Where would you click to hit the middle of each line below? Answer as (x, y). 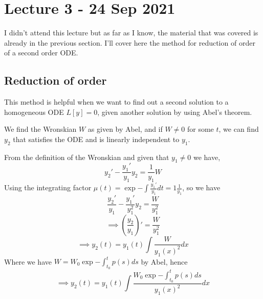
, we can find (239, 129)
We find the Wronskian (40, 129)
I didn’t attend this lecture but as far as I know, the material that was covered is (131, 33)
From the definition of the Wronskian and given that (87, 157)
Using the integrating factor (48, 187)
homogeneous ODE (34, 112)
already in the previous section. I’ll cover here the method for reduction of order (130, 42)
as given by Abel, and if (125, 129)
